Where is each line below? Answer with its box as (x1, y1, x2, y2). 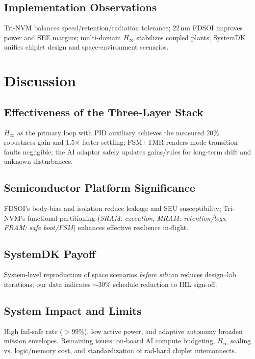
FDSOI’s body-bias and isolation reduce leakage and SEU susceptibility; (4, 203, 221, 213)
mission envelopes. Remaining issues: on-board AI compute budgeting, (4, 335, 215, 346)
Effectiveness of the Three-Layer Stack (4, 104, 204, 119)
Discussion (4, 71, 76, 91)
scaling (230, 335, 251, 346)
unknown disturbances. (4, 156, 73, 166)
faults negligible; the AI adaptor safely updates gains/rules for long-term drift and (4, 146, 251, 156)
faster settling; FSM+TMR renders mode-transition (82, 137, 238, 147)
